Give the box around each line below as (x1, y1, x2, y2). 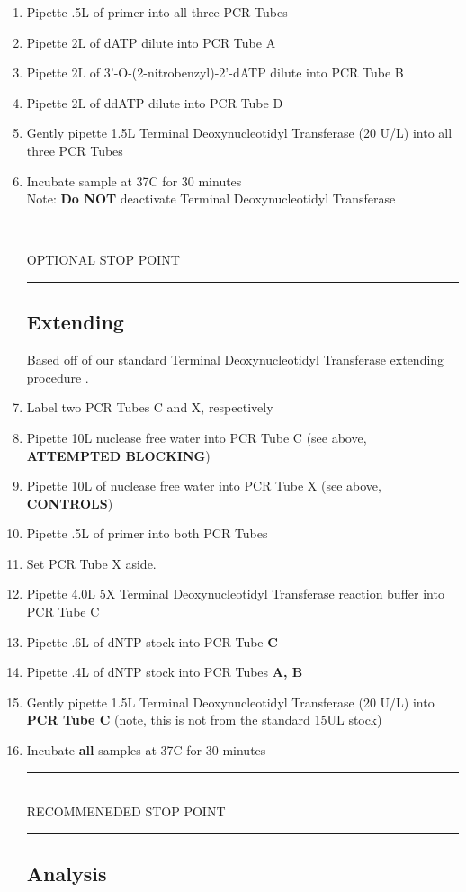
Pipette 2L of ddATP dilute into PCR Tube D (26, 93, 283, 112)
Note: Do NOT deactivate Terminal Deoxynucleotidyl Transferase (26, 189, 396, 208)
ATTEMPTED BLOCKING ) (26, 446, 211, 464)
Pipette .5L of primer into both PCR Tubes (26, 524, 268, 543)
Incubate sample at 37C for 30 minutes (26, 171, 242, 190)
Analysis (26, 860, 107, 887)
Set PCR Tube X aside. (26, 554, 157, 572)
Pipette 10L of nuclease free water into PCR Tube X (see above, (26, 476, 381, 495)
